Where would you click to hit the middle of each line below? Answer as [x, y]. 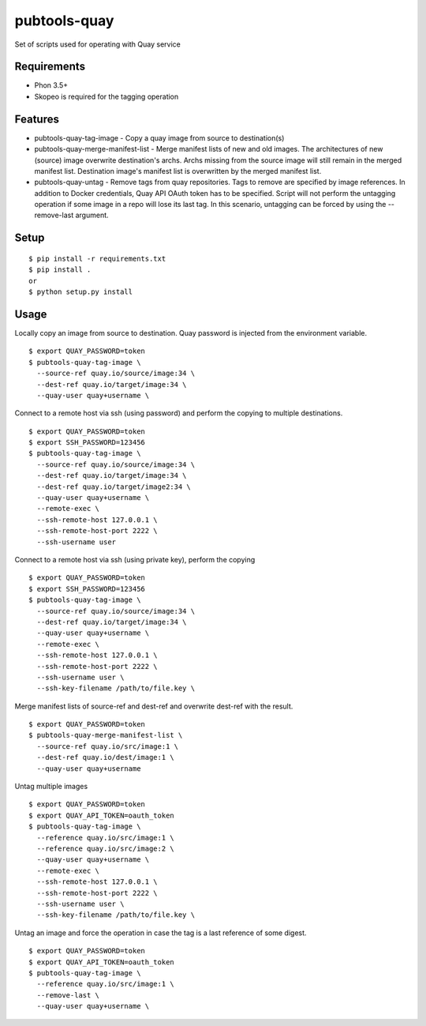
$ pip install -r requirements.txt [97, 258]
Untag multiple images [51, 787]
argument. [92, 215]
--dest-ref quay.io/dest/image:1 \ [106, 757]
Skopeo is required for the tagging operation [106, 96]
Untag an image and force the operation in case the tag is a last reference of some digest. [161, 933]
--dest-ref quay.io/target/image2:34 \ [114, 487]
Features [37, 119]
